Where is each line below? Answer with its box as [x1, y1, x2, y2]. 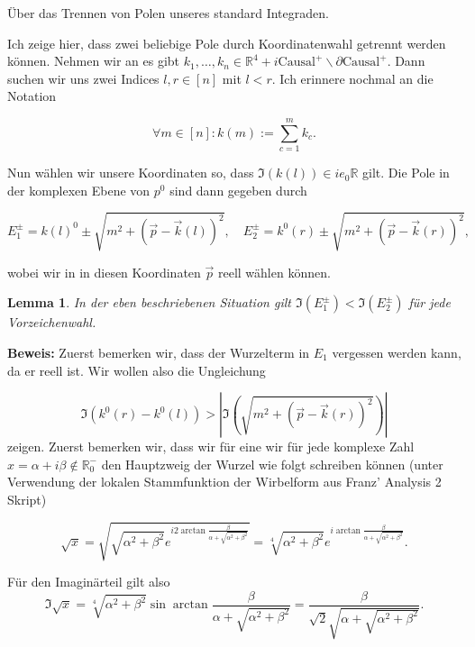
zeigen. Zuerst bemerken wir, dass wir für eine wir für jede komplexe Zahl [7, 437, 415, 456]
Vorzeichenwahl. [7, 313, 96, 332]
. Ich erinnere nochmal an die [271, 68, 434, 87]
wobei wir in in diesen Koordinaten [7, 262, 201, 281]
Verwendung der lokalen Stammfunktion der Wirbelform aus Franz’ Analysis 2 [7, 472, 442, 491]
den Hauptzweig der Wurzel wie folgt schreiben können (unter [101, 454, 443, 473]
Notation [7, 87, 57, 105]
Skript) [7, 489, 47, 508]
